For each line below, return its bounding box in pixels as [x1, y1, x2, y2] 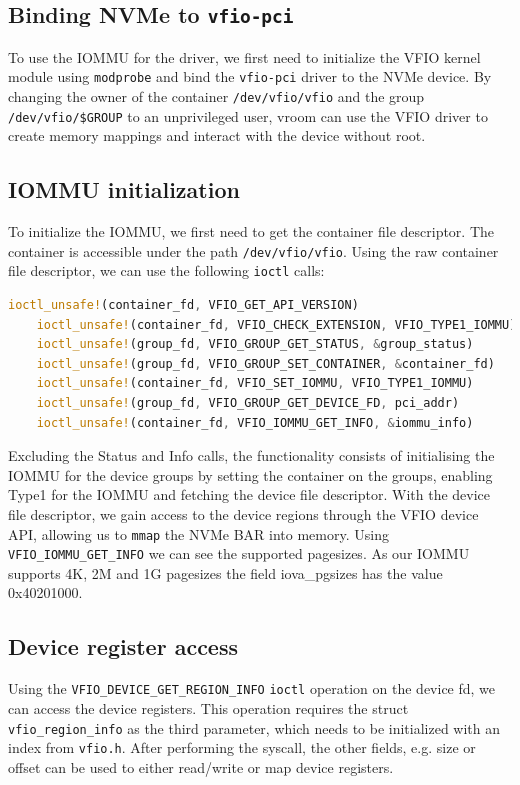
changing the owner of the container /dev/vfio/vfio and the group [8, 86, 425, 107]
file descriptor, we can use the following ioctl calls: [8, 260, 325, 281]
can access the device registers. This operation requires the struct [8, 697, 409, 718]
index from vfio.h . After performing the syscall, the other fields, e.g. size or [8, 737, 476, 758]
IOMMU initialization [8, 174, 240, 205]
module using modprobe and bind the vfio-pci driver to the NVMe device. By [8, 66, 492, 87]
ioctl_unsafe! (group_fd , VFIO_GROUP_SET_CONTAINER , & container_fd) [36, 356, 495, 371]
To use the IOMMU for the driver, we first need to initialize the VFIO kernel [8, 46, 481, 67]
